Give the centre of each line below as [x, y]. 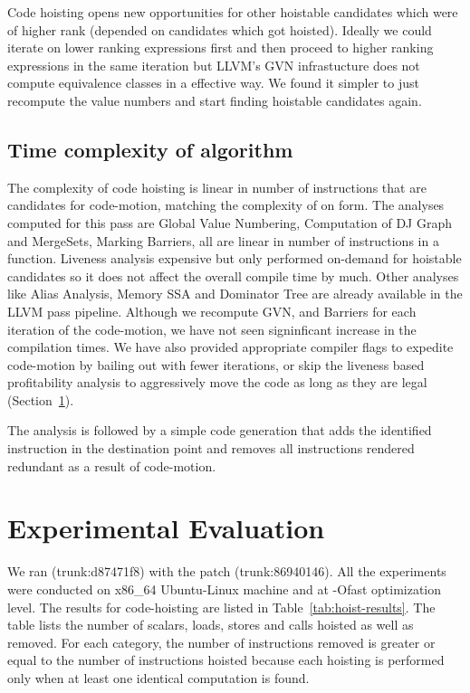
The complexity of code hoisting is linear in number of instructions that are [217, 187]
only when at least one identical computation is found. [158, 677]
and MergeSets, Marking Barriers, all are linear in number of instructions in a [223, 240]
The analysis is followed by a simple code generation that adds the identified [220, 430]
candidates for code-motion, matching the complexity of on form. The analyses [226, 205]
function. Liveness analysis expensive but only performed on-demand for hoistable [235, 258]
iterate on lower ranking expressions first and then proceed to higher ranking [221, 47]
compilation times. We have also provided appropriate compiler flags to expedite [230, 347]
